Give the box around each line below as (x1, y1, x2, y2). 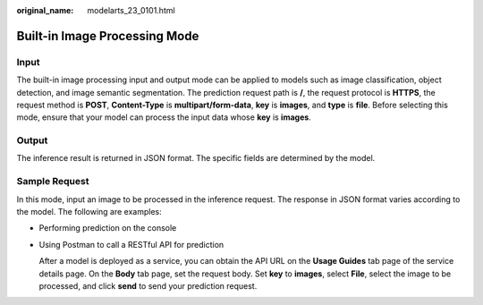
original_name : (16, 5, 74, 15)
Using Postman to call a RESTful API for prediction (38, 239, 225, 250)
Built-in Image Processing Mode (16, 28, 199, 44)
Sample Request (16, 175, 89, 188)
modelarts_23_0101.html (87, 5, 175, 15)
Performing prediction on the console (38, 223, 177, 233)
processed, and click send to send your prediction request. (38, 280, 258, 291)
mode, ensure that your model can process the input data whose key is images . (16, 112, 312, 123)
